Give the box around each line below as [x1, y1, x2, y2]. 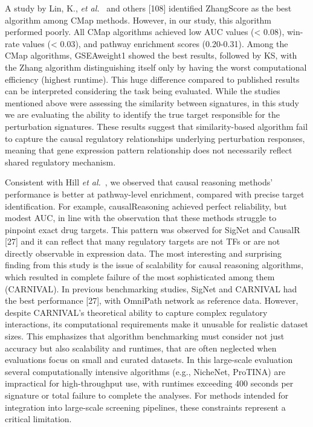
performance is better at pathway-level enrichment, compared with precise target [5, 187, 305, 200]
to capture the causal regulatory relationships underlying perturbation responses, [5, 132, 305, 144]
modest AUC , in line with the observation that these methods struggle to [5, 211, 277, 224]
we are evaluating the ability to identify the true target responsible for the [5, 108, 280, 121]
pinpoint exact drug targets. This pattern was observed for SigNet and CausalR [5, 223, 300, 236]
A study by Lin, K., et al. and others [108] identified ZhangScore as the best [5, 2, 292, 14]
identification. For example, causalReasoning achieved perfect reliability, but [5, 199, 287, 212]
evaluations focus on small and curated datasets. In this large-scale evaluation [5, 353, 293, 366]
